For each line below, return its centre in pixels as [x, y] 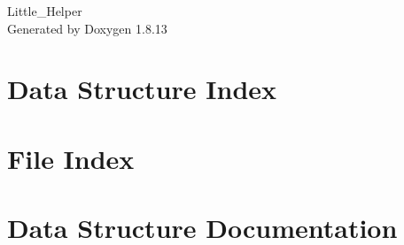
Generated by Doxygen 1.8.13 [87, 28]
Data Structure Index [142, 89]
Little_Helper [45, 11]
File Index [71, 158]
